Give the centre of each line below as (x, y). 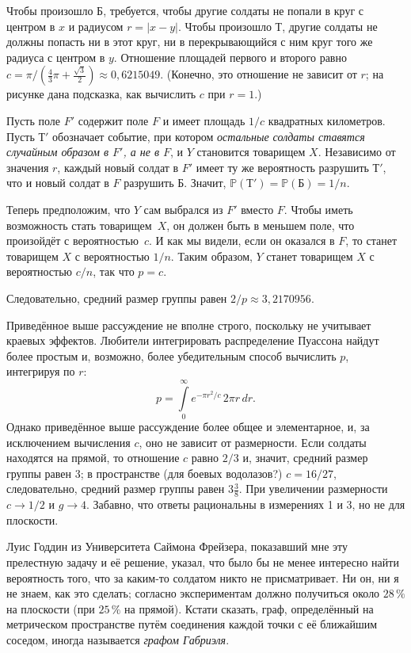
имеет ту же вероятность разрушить (282, 167)
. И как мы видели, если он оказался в (242, 241)
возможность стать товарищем (79, 225)
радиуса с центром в (56, 57)
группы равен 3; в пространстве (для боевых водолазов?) (145, 473)
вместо (257, 209)
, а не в (141, 152)
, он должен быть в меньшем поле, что (261, 225)
